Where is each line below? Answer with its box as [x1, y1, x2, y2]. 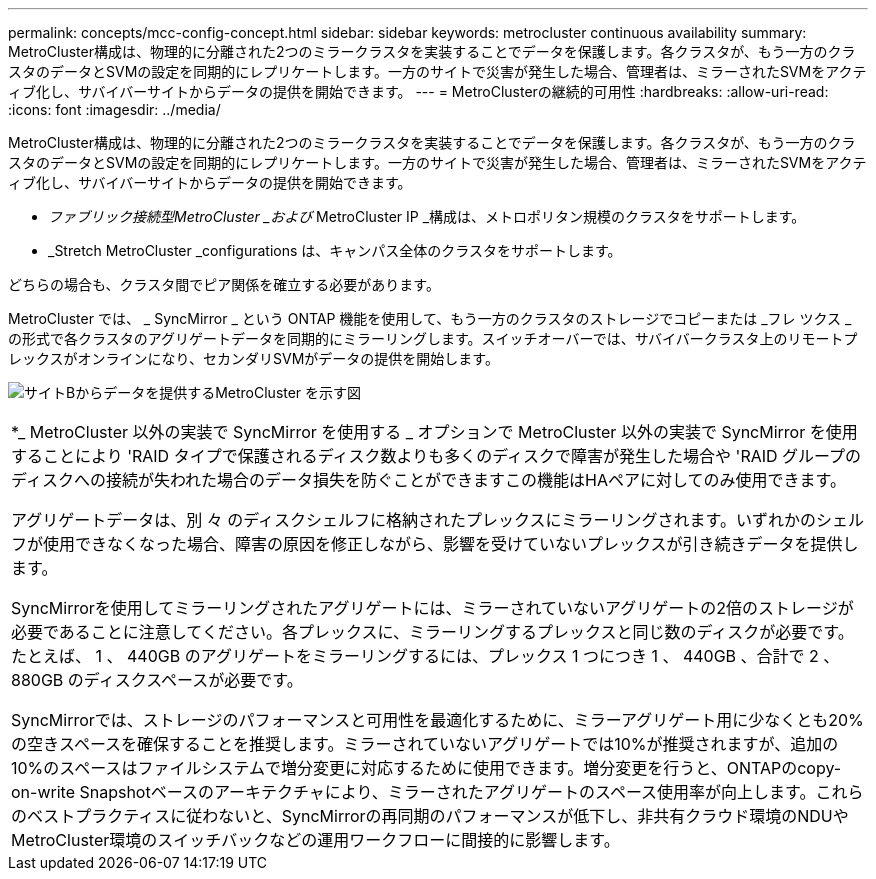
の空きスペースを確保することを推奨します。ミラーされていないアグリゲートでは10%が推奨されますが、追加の [11, 734, 839, 754]
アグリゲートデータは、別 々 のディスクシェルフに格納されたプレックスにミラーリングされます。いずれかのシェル [11, 510, 865, 530]
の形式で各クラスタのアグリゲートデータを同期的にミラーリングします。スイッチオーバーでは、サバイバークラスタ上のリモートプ [8, 330, 858, 347]
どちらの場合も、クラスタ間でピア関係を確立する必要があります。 [8, 276, 440, 293]
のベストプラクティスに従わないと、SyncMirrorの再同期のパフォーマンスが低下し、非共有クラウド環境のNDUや [11, 806, 849, 826]
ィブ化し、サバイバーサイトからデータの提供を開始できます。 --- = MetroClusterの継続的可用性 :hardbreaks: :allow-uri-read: [8, 83, 829, 100]
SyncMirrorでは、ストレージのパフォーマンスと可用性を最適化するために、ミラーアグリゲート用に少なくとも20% [11, 710, 864, 730]
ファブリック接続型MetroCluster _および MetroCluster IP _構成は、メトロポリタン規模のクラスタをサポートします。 [48, 208, 806, 225]
